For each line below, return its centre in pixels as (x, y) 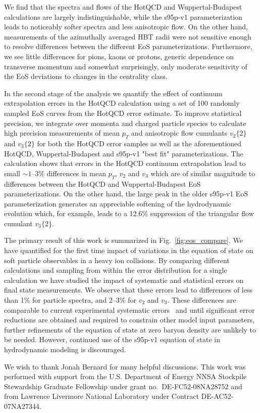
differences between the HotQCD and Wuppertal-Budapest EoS (102, 183)
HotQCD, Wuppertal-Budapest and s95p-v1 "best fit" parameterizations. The (124, 153)
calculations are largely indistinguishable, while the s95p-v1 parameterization (123, 16)
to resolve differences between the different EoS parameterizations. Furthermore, (128, 46)
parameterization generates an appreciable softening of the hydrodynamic (118, 203)
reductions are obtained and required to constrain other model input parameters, (129, 320)
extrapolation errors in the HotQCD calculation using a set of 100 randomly (122, 103)
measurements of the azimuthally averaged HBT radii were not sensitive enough (128, 36)
